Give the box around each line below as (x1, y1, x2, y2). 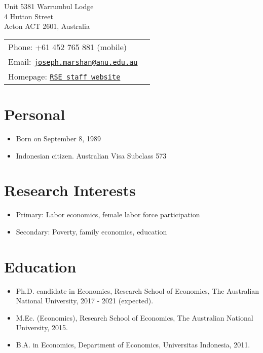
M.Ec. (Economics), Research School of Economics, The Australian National (16, 312, 253, 323)
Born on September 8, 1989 (16, 133, 101, 143)
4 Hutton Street (4, 11, 53, 21)
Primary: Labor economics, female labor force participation (16, 209, 200, 220)
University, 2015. (16, 322, 68, 333)
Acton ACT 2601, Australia (4, 21, 90, 31)
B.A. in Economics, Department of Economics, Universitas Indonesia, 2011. (16, 339, 250, 349)
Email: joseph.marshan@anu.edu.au (8, 55, 138, 67)
